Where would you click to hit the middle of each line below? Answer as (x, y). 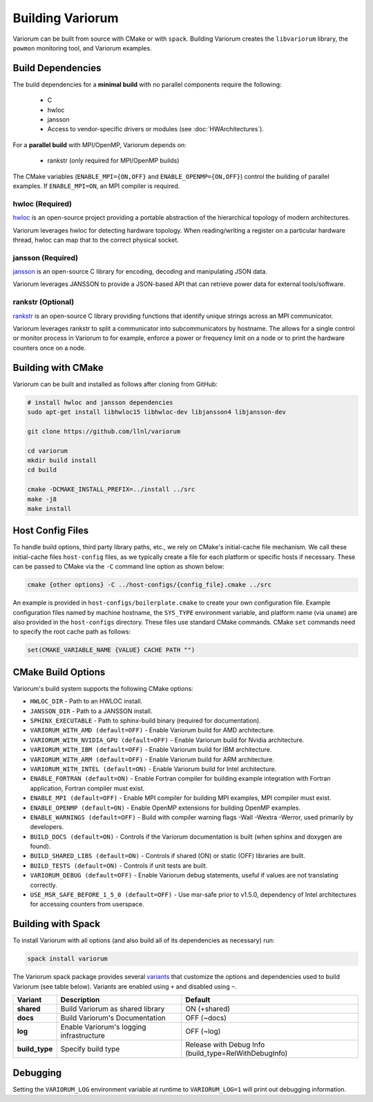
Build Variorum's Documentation (113, 1018)
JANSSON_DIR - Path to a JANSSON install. (91, 711)
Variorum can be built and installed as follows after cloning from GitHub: (115, 384)
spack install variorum (68, 959)
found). (40, 846)
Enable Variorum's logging (103, 1027)
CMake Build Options (59, 672)
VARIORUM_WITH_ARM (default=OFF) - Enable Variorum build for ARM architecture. (152, 759)
